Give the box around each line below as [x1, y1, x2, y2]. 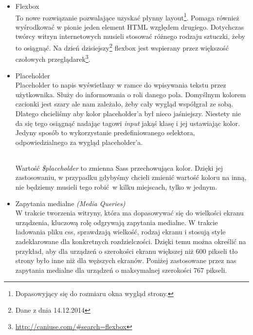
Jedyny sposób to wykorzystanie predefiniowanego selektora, [15, 127, 195, 138]
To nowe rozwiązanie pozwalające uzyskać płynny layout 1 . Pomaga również [15, 11, 239, 22]
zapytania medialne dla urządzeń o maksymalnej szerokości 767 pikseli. [15, 264, 227, 275]
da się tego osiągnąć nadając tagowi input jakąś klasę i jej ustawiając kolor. [15, 118, 240, 128]
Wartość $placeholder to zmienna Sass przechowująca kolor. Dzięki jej [15, 162, 223, 173]
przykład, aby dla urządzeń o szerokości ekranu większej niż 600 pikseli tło [15, 246, 238, 256]
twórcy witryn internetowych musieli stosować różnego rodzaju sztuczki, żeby [15, 31, 245, 41]
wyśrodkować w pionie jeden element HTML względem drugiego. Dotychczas [15, 21, 244, 32]
